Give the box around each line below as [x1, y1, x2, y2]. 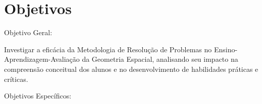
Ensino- [214, 44, 238, 54]
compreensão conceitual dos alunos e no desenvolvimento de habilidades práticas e [4, 63, 258, 74]
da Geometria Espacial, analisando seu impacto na [82, 54, 238, 64]
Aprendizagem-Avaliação [4, 54, 80, 64]
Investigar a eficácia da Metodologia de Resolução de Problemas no [4, 44, 212, 54]
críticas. [4, 73, 28, 84]
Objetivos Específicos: [4, 90, 72, 101]
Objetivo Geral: [4, 27, 53, 38]
